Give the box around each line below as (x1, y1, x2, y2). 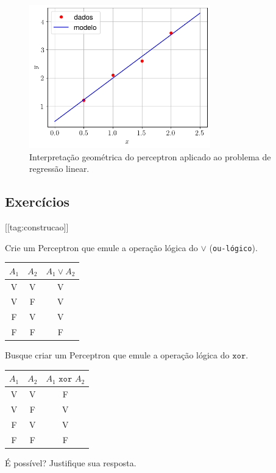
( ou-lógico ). (209, 241, 258, 254)
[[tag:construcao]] (5, 220, 69, 233)
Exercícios (5, 192, 70, 211)
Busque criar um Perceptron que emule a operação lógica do (5, 349, 230, 361)
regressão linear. (29, 162, 90, 175)
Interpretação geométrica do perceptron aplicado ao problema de (29, 150, 271, 163)
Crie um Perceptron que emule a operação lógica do (5, 241, 198, 254)
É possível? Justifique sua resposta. (5, 456, 136, 469)
